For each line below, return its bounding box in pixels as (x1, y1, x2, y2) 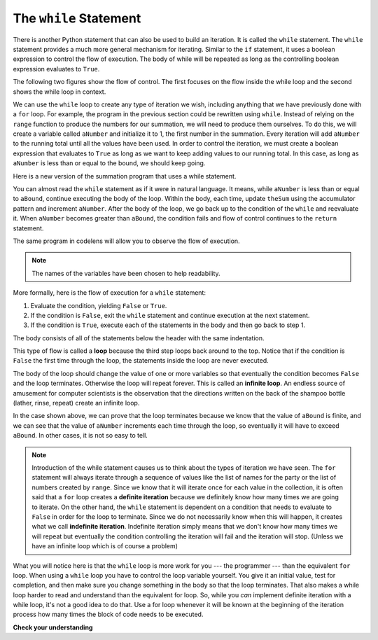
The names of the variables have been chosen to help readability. (31, 269, 220, 277)
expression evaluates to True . (13, 64, 100, 73)
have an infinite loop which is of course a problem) (31, 542, 178, 550)
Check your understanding (13, 623, 93, 632)
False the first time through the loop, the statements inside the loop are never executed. (13, 356, 269, 365)
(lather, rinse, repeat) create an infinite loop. (13, 399, 140, 408)
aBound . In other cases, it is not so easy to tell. (13, 431, 148, 440)
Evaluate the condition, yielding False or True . (30, 301, 167, 309)
